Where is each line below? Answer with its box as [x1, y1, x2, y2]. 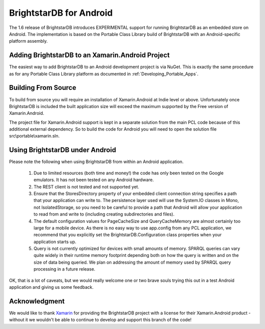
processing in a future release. [33, 266, 96, 272]
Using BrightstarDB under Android [9, 146, 116, 154]
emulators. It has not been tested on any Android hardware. [33, 177, 154, 183]
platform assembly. [9, 38, 48, 44]
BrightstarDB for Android [9, 7, 113, 18]
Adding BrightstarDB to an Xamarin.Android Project [9, 51, 170, 59]
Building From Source [9, 83, 77, 92]
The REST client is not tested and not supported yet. [33, 184, 139, 190]
